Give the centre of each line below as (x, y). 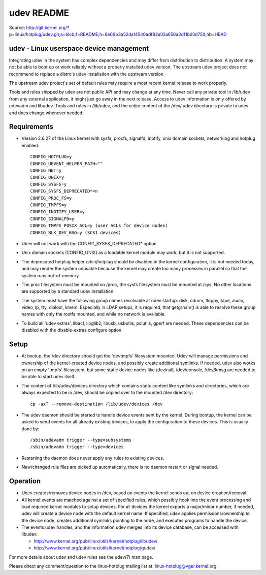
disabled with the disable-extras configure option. (72, 330)
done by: (30, 429)
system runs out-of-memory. (51, 275)
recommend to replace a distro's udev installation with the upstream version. (87, 74)
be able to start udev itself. (49, 377)
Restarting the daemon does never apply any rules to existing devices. (93, 458)
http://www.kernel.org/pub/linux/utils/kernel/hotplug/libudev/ (96, 541)
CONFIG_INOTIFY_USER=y (58, 212)
